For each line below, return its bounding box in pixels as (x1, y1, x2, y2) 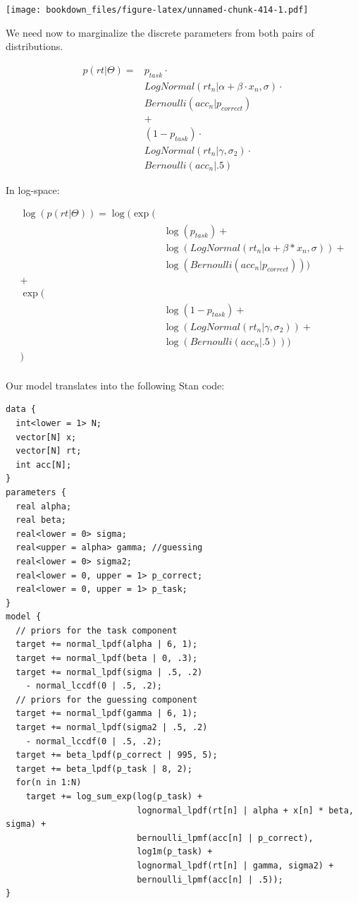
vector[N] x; (16, 432, 77, 442)
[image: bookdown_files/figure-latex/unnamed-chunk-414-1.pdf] (6, 5, 309, 15)
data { (6, 404, 36, 415)
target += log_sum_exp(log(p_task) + (25, 792, 203, 802)
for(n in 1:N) (16, 777, 82, 788)
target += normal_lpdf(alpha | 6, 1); (16, 639, 198, 650)
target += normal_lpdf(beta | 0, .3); (16, 653, 198, 664)
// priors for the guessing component (16, 694, 198, 705)
